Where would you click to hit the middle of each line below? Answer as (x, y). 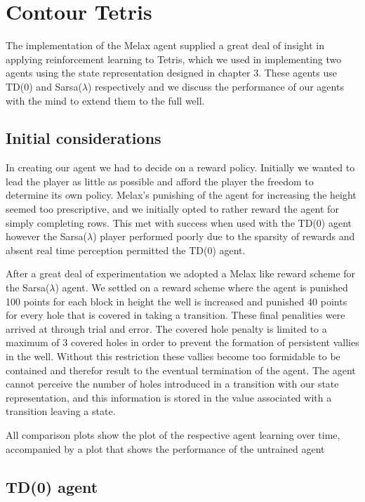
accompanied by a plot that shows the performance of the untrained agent (165, 448)
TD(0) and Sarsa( (44, 86)
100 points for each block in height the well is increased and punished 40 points (177, 301)
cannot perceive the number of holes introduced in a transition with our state (172, 384)
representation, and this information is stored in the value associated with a (169, 397)
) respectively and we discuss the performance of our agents (216, 86)
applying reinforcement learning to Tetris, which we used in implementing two (174, 59)
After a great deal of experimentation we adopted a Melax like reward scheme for (181, 273)
